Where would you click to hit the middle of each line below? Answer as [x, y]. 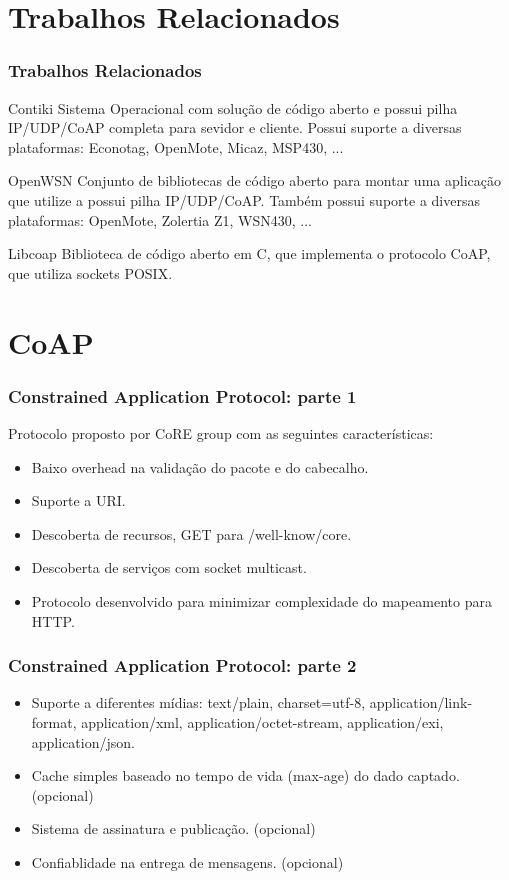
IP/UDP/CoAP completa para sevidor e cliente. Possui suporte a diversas [235, 127]
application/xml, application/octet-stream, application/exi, [262, 721]
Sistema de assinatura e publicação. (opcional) [173, 828]
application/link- [421, 702]
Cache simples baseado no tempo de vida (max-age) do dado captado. [245, 775]
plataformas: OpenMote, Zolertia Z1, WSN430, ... [160, 219]
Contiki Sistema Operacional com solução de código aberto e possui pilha [233, 107]
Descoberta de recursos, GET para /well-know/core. [191, 533]
